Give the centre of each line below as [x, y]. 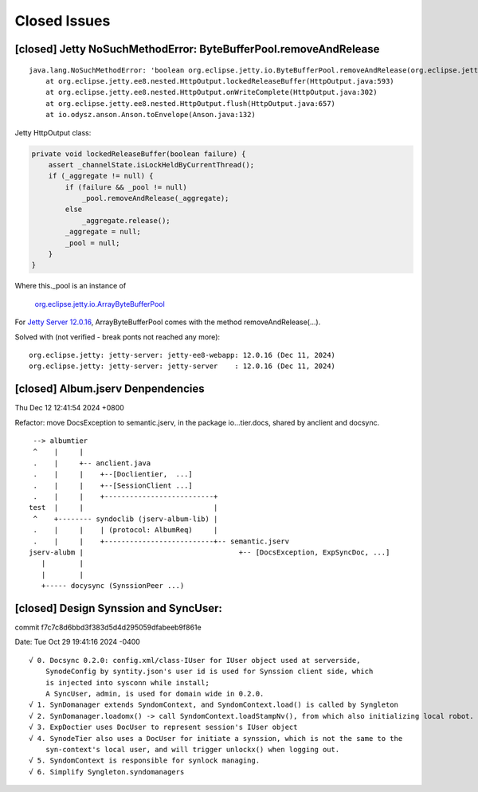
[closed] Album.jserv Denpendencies [110, 389]
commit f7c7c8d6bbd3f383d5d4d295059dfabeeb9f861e [108, 627]
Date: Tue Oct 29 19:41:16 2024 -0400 [78, 642]
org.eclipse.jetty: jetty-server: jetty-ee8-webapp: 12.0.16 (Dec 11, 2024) [182, 355]
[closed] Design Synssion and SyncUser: [119, 608]
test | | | [123, 508]
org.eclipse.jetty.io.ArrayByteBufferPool [100, 304]
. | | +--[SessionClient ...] [113, 485]
